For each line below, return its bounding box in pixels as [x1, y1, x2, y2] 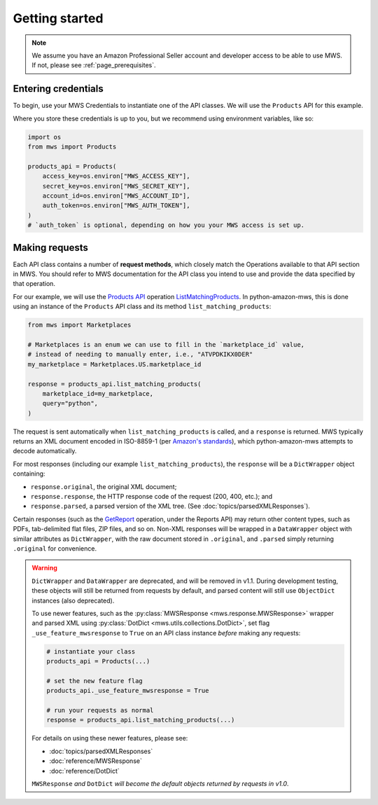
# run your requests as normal [46, 706, 154, 715]
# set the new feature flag [46, 677, 143, 684]
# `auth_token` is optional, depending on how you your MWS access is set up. [27, 221, 304, 229]
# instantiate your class [46, 647, 136, 655]
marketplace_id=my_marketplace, [42, 390, 154, 397]
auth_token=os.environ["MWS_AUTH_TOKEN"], [42, 202, 190, 209]
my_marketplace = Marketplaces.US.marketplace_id [27, 360, 202, 368]
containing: [13, 469, 45, 478]
